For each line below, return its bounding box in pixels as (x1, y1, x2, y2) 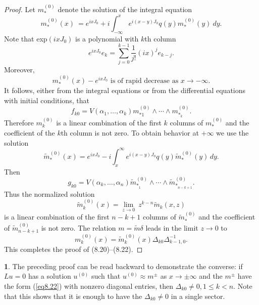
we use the (216, 127, 249, 138)
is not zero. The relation (41, 222, 116, 233)
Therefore (4, 117, 34, 127)
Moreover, (4, 64, 35, 75)
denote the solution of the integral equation (58, 4, 192, 14)
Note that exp (4, 33, 47, 43)
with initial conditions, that (4, 95, 89, 105)
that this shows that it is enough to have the (4, 290, 142, 301)
